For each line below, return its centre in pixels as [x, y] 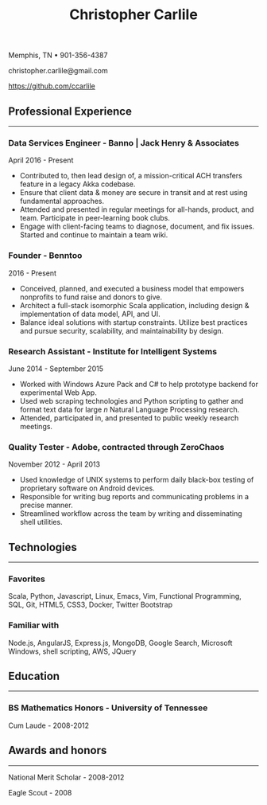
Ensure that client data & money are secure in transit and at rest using [133, 193]
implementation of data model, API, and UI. [90, 314]
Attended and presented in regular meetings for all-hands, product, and [137, 209]
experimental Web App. [58, 393]
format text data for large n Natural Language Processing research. [130, 409]
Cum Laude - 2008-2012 [49, 725]
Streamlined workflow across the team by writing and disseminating [131, 514]
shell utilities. [41, 522]
